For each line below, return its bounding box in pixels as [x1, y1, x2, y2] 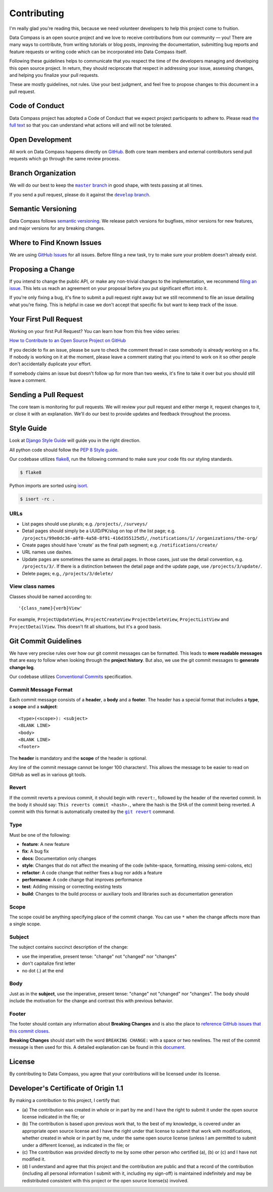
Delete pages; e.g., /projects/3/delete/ [22, 570, 114, 576]
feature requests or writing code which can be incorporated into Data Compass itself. [9, 49, 187, 55]
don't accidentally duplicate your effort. [9, 361, 92, 367]
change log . [9, 664, 35, 670]
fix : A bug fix [22, 848, 49, 855]
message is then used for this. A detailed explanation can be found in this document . [9, 1044, 186, 1050]
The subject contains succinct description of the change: [9, 944, 128, 950]
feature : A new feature [22, 841, 70, 847]
